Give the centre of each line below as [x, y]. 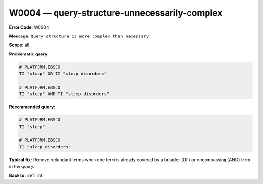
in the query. [22, 166]
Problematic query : [29, 54]
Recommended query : [32, 107]
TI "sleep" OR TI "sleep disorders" [63, 74]
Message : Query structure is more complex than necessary [79, 36]
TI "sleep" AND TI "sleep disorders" [64, 94]
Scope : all [19, 45]
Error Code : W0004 [29, 27]
